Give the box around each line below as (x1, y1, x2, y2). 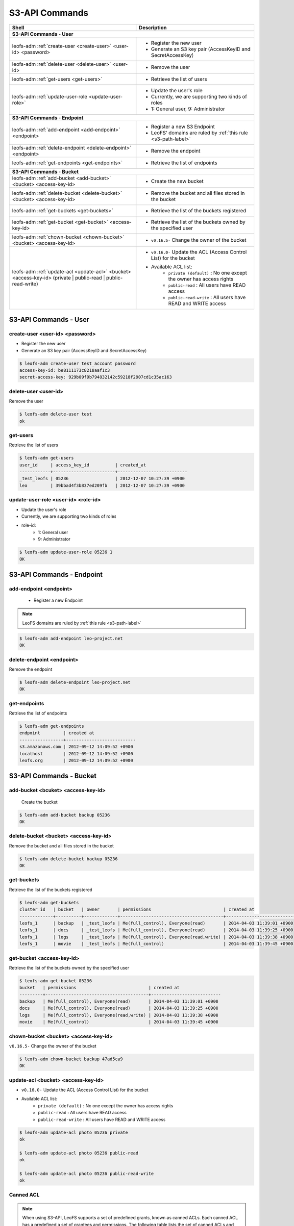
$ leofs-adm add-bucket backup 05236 (19, 812, 110, 817)
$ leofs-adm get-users (19, 455, 74, 461)
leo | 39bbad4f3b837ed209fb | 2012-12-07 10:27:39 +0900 (19, 483, 185, 488)
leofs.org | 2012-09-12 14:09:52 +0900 (19, 758, 133, 764)
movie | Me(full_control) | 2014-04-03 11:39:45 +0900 (19, 1019, 219, 1025)
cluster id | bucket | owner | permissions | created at (19, 907, 255, 912)
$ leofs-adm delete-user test (19, 411, 92, 417)
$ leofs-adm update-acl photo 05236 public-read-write (19, 1171, 154, 1176)
